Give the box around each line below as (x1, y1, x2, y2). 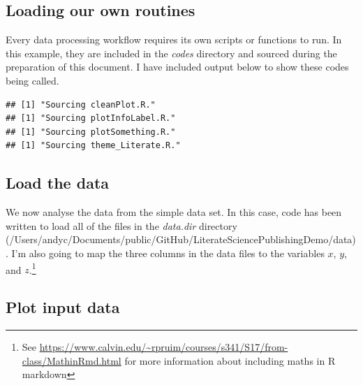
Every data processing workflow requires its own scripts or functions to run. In (6, 32, 342, 47)
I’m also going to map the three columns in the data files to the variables (11, 245, 325, 260)
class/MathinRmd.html (22, 353, 121, 368)
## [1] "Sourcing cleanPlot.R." (6, 99, 156, 110)
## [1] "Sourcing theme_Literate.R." (6, 140, 181, 151)
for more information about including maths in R (124, 353, 336, 368)
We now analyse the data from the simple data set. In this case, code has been (6, 205, 342, 219)
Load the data (6, 172, 110, 194)
